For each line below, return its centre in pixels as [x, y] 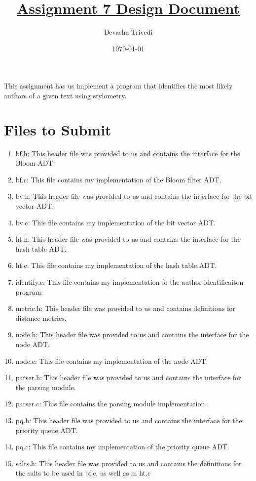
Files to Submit [58, 129]
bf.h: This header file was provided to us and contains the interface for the [128, 153]
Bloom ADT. [35, 163]
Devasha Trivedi [128, 32]
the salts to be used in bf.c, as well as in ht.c [83, 473]
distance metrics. [41, 318]
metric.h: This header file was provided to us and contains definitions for [125, 308]
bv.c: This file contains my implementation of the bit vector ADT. [115, 222]
